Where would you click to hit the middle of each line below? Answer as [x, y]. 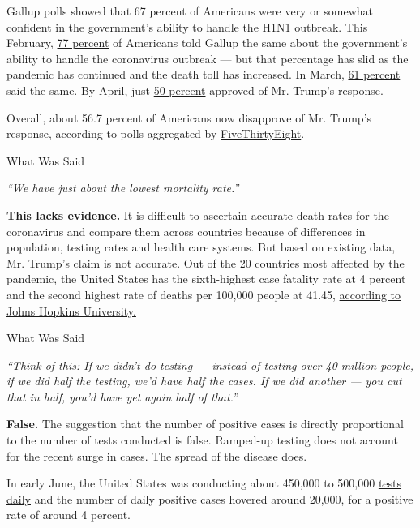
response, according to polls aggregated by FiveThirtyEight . [156, 133]
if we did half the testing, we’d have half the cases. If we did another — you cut [204, 381]
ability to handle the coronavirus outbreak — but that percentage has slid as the [208, 58]
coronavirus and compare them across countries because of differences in [186, 231]
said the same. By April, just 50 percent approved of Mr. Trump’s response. [195, 90]
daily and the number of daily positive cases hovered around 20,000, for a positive [210, 498]
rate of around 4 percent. [69, 515]
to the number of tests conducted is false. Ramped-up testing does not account [202, 440]
